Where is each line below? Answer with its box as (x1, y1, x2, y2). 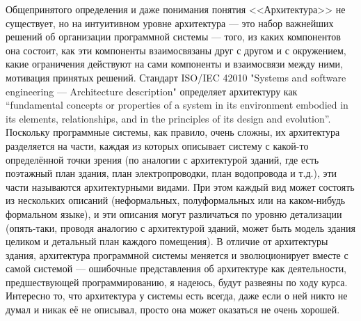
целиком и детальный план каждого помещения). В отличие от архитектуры (6, 234, 328, 249)
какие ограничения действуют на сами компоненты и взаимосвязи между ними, (6, 56, 343, 71)
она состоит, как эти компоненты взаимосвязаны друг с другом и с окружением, (6, 42, 346, 57)
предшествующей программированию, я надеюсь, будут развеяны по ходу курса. (6, 274, 348, 289)
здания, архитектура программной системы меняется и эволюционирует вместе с (6, 247, 348, 262)
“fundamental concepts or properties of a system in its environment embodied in (6, 97, 348, 112)
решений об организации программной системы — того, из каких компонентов (6, 29, 341, 44)
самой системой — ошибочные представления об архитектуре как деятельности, (6, 261, 347, 276)
